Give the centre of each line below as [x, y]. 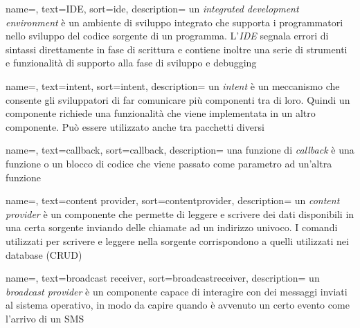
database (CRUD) [44, 254]
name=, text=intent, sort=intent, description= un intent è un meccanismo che [173, 85]
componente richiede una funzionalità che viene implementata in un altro [161, 113]
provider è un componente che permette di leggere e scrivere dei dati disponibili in [180, 213]
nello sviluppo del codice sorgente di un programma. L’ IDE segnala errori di [167, 36]
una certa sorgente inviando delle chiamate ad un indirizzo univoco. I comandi [172, 227]
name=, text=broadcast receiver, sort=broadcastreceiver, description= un [163, 278]
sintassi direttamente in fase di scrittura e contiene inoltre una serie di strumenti [177, 49]
